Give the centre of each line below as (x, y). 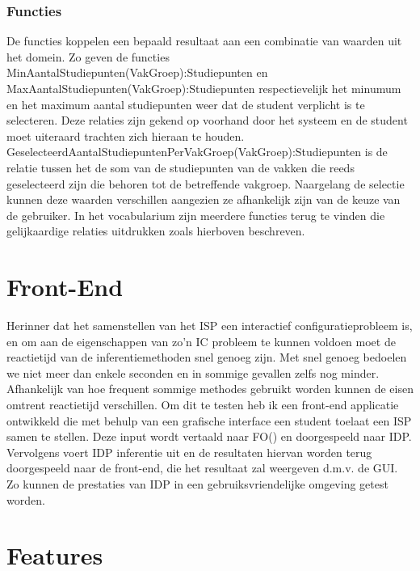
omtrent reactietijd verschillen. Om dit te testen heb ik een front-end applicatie (203, 405)
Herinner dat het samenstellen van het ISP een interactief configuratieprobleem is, (210, 326)
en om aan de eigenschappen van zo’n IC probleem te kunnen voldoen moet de (201, 341)
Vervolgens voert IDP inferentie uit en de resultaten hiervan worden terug (189, 452)
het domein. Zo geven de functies (88, 56)
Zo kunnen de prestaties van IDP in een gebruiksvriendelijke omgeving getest (197, 484)
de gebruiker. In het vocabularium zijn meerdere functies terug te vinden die (196, 215)
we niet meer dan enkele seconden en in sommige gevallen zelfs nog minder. (193, 372)
